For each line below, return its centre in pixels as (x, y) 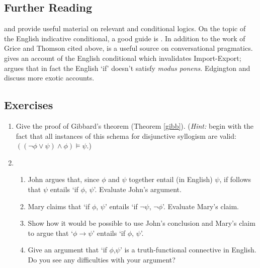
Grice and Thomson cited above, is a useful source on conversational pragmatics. (128, 48)
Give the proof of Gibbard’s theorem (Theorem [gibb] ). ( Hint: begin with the (135, 125)
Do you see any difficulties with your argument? (102, 259)
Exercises (29, 105)
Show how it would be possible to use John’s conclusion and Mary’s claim (142, 223)
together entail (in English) (171, 179)
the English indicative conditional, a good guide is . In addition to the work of (125, 38)
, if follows (235, 179)
